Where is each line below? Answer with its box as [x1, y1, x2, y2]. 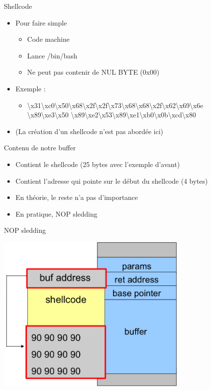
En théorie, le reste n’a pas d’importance [15, 192, 138, 202]
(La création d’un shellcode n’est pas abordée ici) [15, 126, 164, 136]
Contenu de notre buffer [4, 142, 76, 153]
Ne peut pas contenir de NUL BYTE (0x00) [27, 67, 160, 77]
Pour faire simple [15, 17, 67, 28]
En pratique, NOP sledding [15, 208, 97, 219]
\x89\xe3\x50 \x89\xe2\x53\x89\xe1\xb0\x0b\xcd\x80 [27, 110, 196, 120]
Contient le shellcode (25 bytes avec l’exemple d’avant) [15, 159, 180, 169]
